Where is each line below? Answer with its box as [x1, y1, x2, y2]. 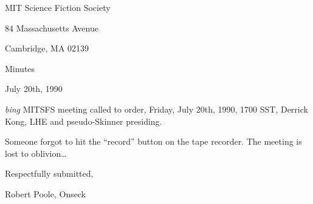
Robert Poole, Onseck [5, 187, 86, 200]
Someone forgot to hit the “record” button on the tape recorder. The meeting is [5, 135, 302, 148]
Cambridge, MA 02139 [5, 42, 89, 54]
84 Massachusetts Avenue [5, 21, 98, 34]
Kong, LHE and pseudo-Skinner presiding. [5, 114, 162, 127]
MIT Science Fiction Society [5, 1, 111, 13]
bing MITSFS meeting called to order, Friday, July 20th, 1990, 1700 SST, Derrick [5, 102, 308, 115]
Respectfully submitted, [5, 167, 94, 180]
